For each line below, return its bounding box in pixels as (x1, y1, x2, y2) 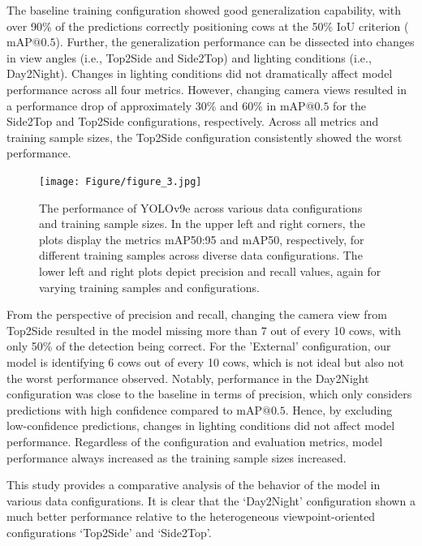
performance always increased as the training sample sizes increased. (6, 449, 347, 466)
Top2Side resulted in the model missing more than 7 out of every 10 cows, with (6, 321, 402, 338)
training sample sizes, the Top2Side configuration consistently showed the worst (6, 128, 403, 145)
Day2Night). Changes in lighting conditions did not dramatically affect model (6, 65, 393, 82)
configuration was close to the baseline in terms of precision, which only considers (6, 385, 412, 402)
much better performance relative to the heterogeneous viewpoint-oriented (6, 508, 376, 525)
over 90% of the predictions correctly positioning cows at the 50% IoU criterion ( (6, 17, 409, 34)
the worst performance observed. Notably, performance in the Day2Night (6, 369, 369, 386)
